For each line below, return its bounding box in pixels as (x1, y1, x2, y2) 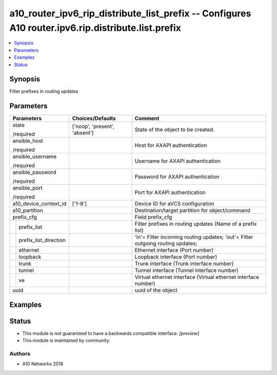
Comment (134, 115, 160, 122)
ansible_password (12, 169, 56, 176)
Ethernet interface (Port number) (134, 247, 214, 254)
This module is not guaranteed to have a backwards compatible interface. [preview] (22, 330, 200, 336)
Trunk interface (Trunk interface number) (134, 260, 234, 267)
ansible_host (12, 137, 44, 145)
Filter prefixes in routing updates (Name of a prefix (134, 221, 257, 228)
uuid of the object (134, 287, 178, 294)
